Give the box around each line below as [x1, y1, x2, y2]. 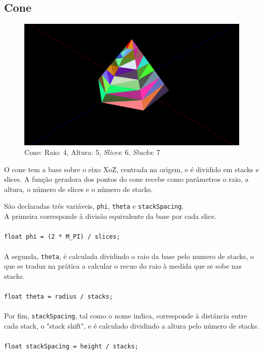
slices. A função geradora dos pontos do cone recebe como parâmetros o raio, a [4, 174, 249, 184]
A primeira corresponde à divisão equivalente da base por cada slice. [4, 211, 216, 221]
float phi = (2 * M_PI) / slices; [4, 233, 121, 241]
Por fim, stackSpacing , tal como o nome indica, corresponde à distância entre [4, 310, 247, 321]
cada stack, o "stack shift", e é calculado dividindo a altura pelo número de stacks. [4, 320, 259, 331]
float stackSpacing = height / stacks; [4, 343, 138, 350]
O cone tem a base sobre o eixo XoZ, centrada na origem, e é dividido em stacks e [4, 164, 259, 174]
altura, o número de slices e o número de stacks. [4, 183, 153, 194]
